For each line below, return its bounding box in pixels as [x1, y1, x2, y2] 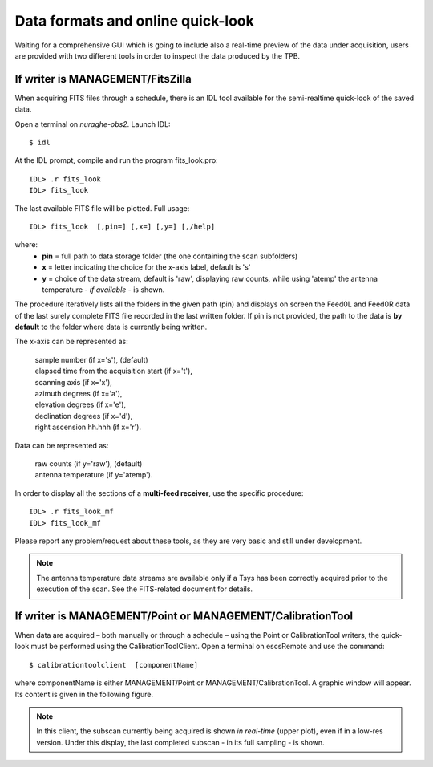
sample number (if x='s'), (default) [34, 355, 148, 364]
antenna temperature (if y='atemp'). [34, 470, 153, 480]
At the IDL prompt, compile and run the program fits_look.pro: [14, 156, 218, 165]
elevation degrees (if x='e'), [34, 400, 127, 409]
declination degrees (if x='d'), [34, 411, 133, 420]
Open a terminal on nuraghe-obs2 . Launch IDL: [14, 119, 172, 128]
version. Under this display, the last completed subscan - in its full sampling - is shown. [36, 737, 325, 747]
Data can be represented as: [14, 440, 109, 450]
